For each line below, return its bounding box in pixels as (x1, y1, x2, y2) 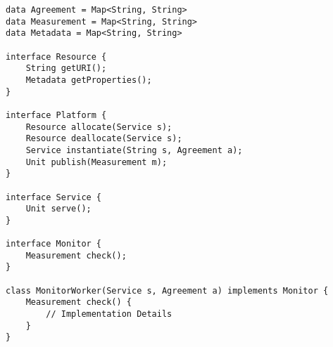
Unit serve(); (25, 204, 92, 214)
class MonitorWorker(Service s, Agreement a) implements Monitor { (6, 285, 329, 296)
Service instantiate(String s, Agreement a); (25, 145, 243, 155)
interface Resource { (6, 51, 107, 62)
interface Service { (6, 192, 102, 202)
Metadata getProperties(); (25, 74, 152, 85)
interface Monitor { (6, 239, 102, 249)
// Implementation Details (46, 309, 172, 320)
